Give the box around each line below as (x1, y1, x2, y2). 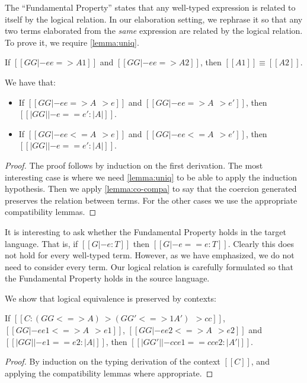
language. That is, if (5, 237, 78, 249)
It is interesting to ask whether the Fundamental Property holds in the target (5, 225, 286, 238)
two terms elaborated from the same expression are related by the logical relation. (5, 24, 303, 37)
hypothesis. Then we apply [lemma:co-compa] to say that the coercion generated (5, 182, 297, 195)
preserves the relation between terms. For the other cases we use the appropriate (5, 194, 298, 206)
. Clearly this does (228, 237, 295, 249)
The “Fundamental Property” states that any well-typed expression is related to (5, 1, 296, 13)
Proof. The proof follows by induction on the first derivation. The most (5, 159, 263, 171)
